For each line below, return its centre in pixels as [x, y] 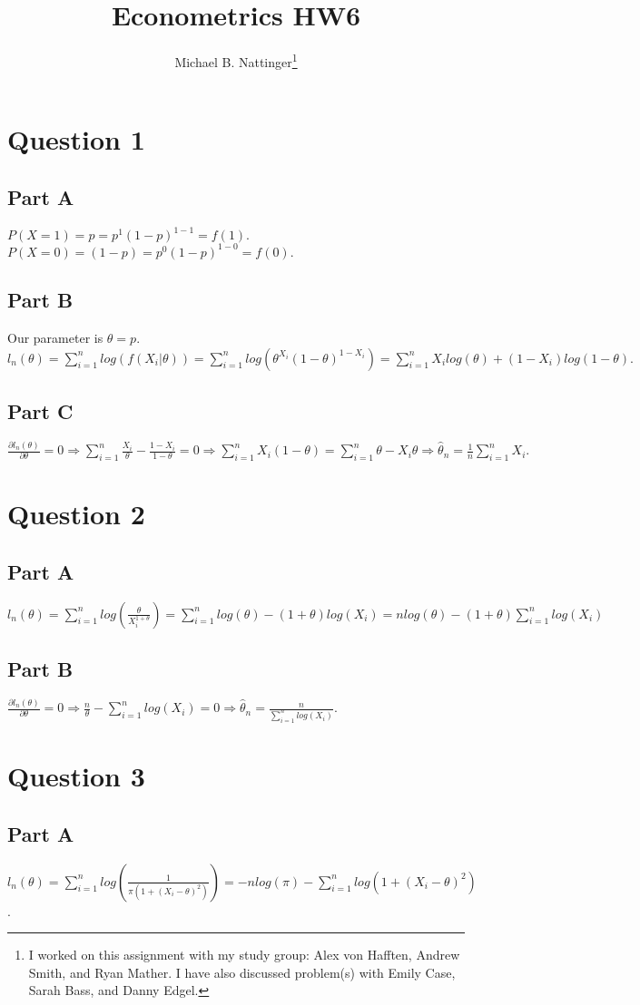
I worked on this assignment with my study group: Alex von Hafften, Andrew [244, 955]
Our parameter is [55, 337]
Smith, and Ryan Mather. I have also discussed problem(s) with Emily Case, [242, 972]
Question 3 [76, 776]
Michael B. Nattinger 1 [236, 60]
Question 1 [76, 139]
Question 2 [76, 514]
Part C [40, 410]
